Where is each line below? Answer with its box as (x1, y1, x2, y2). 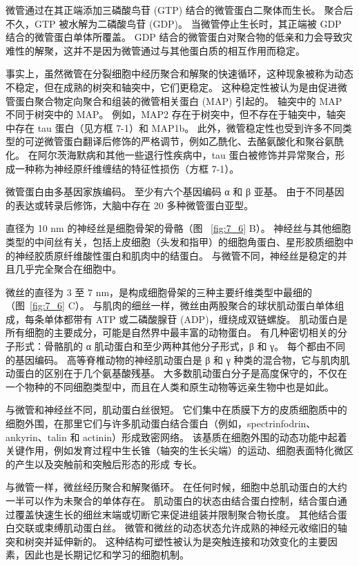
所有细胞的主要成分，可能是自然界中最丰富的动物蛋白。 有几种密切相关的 (6, 325, 338, 340)
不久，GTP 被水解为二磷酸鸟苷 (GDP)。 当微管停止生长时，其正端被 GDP (6, 16, 342, 30)
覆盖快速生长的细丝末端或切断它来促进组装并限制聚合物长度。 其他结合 (14, 507, 338, 521)
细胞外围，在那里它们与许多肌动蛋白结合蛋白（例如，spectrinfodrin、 (6, 416, 316, 431)
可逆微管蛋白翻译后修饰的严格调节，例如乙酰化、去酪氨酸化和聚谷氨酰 (24, 134, 344, 148)
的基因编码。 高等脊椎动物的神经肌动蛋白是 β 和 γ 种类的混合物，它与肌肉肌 (6, 352, 350, 367)
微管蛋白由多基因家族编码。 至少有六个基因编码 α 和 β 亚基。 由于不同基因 (6, 184, 345, 199)
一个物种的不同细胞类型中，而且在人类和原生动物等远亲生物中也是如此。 (6, 379, 334, 393)
